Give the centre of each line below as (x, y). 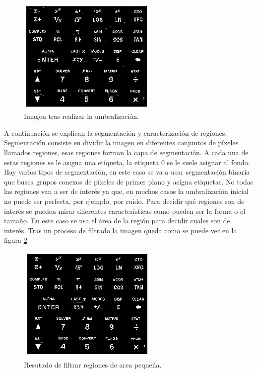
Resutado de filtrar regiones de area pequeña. (93, 364)
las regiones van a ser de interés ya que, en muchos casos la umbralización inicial (126, 191)
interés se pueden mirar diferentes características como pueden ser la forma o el (125, 211)
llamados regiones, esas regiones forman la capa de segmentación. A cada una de (126, 152)
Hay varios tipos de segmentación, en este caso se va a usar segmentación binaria (127, 172)
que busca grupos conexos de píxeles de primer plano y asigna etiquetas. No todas (129, 181)
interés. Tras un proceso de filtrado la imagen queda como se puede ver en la (121, 230)
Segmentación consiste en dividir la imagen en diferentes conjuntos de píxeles (121, 142)
